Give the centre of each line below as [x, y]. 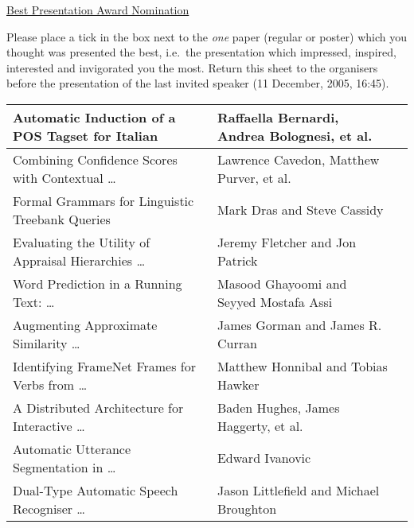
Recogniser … [49, 508]
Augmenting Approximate [85, 324]
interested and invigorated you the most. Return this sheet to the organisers [192, 67]
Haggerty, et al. [260, 425]
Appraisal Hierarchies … [79, 260]
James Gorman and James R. [299, 324]
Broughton [247, 508]
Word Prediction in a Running [98, 283]
